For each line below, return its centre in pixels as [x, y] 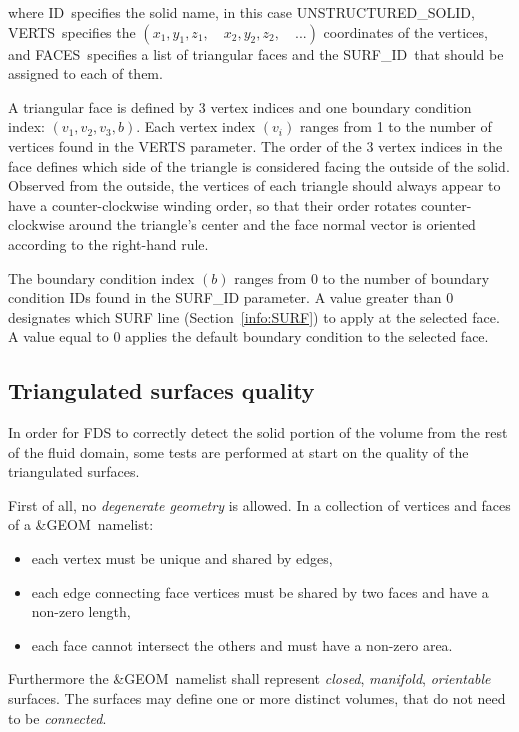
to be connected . [57, 717]
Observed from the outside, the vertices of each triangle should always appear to [254, 185]
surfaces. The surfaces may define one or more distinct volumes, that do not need [257, 698]
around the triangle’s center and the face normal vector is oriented [272, 224]
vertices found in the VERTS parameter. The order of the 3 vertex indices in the [255, 145]
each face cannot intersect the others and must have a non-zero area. [242, 644]
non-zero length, [81, 611]
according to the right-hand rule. [108, 243]
